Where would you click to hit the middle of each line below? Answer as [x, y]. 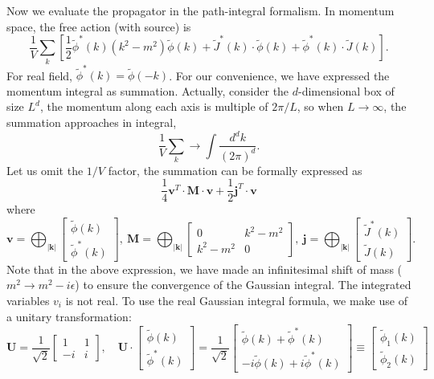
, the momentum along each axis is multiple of [154, 106]
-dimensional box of [346, 90]
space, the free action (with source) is [99, 26]
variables [28, 300]
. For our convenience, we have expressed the [279, 75]
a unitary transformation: [69, 316]
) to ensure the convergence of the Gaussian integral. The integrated [243, 285]
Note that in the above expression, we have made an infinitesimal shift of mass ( [205, 269]
